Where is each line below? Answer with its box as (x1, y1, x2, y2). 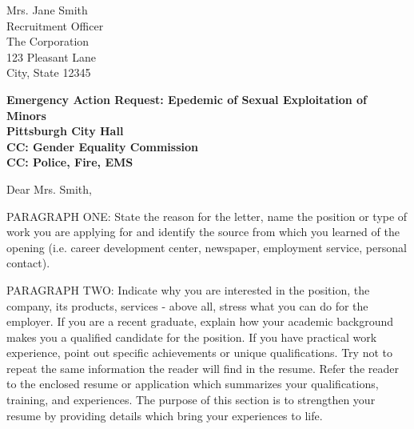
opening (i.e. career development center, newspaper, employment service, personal (6, 239, 407, 255)
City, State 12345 (6, 64, 91, 81)
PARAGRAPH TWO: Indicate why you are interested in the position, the (6, 281, 370, 298)
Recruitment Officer (6, 17, 104, 34)
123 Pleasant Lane (6, 48, 97, 65)
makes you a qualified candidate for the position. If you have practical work (6, 328, 377, 345)
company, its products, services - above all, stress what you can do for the (6, 297, 368, 314)
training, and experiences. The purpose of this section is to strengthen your (6, 391, 376, 408)
